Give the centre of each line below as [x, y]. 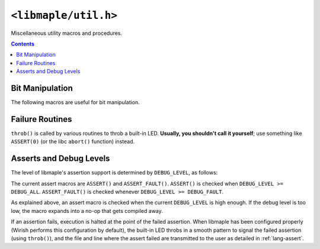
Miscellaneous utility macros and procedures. [67, 33]
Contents [23, 44]
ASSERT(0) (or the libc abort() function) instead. [73, 141]
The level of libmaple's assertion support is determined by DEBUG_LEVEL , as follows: [114, 173]
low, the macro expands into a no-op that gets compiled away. [87, 211]
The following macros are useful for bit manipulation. [76, 102]
